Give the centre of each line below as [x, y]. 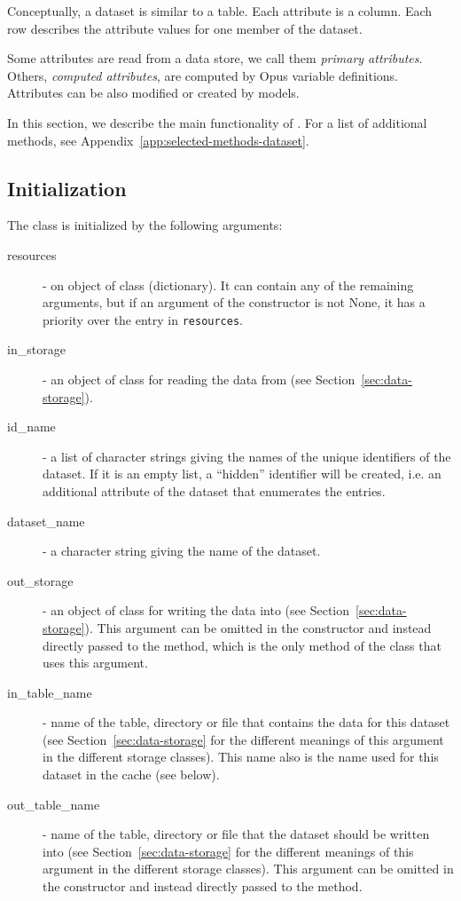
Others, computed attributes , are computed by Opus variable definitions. [203, 75]
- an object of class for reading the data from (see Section [199, 379]
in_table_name [50, 692]
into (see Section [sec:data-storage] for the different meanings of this [228, 851]
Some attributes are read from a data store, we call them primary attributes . [215, 58]
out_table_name [54, 804]
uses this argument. [95, 663]
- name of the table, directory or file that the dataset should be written [236, 834]
